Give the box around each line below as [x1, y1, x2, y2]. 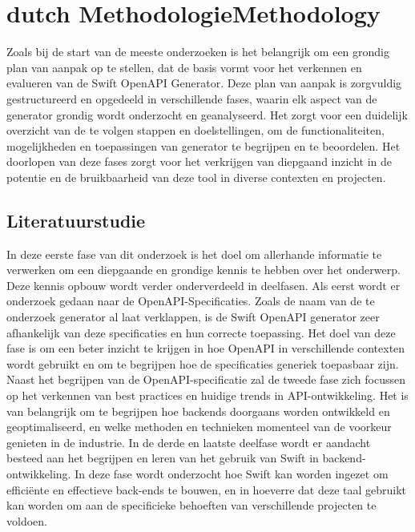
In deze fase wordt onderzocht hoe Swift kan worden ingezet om [75, 465, 389, 482]
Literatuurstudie [6, 208, 146, 232]
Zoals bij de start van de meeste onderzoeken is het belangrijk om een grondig [6, 43, 389, 60]
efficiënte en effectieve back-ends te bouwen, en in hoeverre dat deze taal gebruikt [6, 481, 407, 498]
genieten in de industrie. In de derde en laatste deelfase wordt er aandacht [6, 433, 371, 450]
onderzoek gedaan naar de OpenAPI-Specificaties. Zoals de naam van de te [6, 292, 375, 309]
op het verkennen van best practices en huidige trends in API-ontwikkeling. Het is [6, 387, 409, 404]
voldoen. [6, 512, 47, 529]
